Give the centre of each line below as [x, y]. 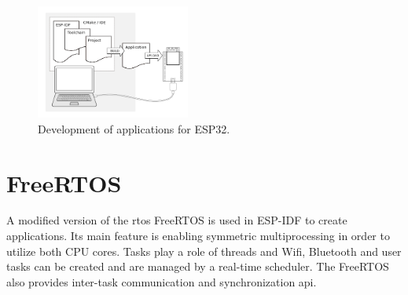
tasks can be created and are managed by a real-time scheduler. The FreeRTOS [198, 266]
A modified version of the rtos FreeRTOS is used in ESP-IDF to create [177, 220]
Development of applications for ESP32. [134, 128]
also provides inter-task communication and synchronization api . [162, 281]
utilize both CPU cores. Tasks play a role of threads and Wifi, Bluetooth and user [204, 251]
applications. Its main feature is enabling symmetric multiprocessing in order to [198, 236]
